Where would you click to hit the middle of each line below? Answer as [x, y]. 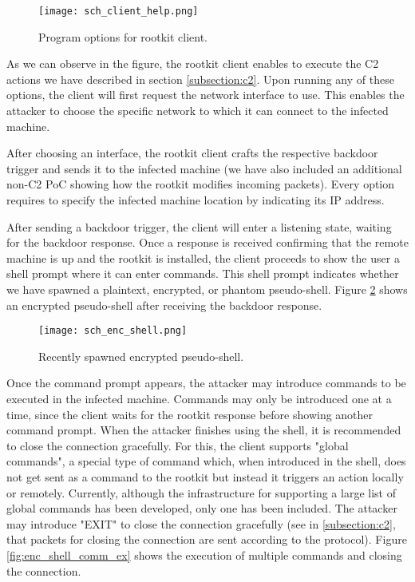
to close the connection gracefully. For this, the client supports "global [178, 445]
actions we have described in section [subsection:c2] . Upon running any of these [200, 79]
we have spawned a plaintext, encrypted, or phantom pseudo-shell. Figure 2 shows [207, 289]
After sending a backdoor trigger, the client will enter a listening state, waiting [199, 226]
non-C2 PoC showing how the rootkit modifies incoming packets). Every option [201, 184]
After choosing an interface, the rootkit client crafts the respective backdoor [192, 153]
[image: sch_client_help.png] [119, 11]
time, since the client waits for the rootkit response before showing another [190, 414]
